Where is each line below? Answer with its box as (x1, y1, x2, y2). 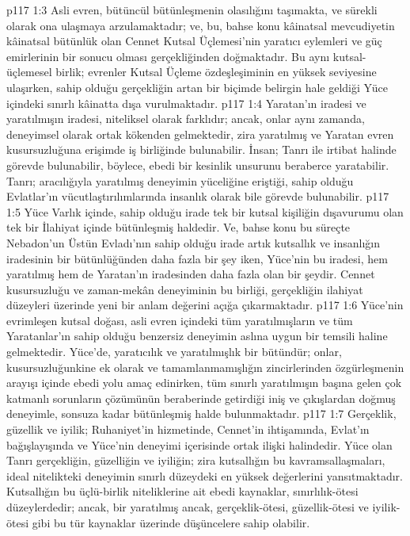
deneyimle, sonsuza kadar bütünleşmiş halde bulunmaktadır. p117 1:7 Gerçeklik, (6, 405, 397, 422)
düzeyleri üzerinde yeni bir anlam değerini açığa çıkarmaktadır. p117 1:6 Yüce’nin (6, 297, 404, 313)
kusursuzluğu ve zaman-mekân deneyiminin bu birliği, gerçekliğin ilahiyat (6, 281, 363, 297)
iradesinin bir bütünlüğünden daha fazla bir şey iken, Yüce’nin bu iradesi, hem (6, 250, 388, 266)
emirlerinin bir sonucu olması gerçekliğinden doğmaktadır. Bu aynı (6, 48, 330, 64)
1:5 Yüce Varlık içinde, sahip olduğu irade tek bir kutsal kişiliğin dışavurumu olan (6, 203, 404, 220)
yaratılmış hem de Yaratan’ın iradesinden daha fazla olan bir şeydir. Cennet (6, 266, 375, 282)
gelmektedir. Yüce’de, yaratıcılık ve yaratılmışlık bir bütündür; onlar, (6, 343, 342, 360)
